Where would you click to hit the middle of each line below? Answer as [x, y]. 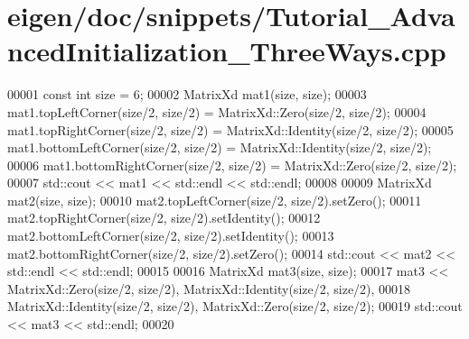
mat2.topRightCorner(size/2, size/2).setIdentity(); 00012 [164, 218]
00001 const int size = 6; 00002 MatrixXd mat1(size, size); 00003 [187, 94]
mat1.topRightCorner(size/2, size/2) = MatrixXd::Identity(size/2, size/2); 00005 [230, 129]
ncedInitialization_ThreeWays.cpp [227, 51]
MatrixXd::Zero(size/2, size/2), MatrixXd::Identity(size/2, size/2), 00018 [209, 288]
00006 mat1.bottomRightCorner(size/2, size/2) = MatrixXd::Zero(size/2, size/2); [232, 165]
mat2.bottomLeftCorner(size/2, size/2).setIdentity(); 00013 [171, 236]
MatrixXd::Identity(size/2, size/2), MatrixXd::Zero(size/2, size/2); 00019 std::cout [235, 306]
